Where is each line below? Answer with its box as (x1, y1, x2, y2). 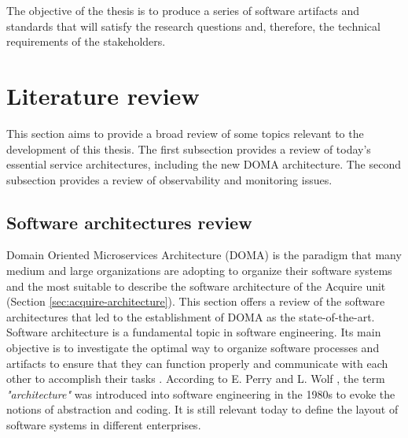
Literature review (6, 79, 200, 111)
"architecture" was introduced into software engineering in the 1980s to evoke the (6, 385, 395, 402)
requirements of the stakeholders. (6, 33, 166, 50)
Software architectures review (6, 210, 252, 234)
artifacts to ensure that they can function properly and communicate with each (6, 354, 388, 371)
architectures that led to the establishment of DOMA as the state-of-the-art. (6, 308, 375, 325)
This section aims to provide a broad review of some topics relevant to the (6, 124, 364, 141)
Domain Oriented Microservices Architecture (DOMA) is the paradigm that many (6, 247, 402, 263)
